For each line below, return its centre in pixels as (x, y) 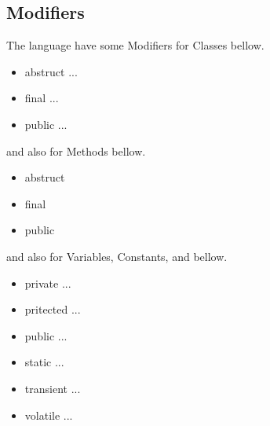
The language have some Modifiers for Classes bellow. (135, 45)
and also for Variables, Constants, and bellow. (117, 256)
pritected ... (53, 309)
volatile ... (49, 415)
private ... (48, 283)
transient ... (53, 388)
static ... (44, 362)
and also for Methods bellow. (76, 151)
